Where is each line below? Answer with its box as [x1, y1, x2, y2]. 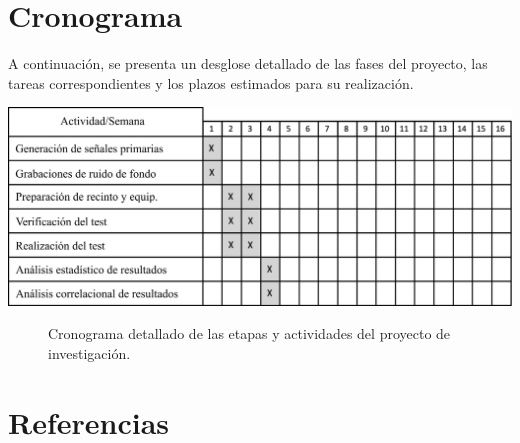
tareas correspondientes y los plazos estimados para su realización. [8, 72, 414, 93]
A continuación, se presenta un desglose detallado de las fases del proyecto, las [8, 53, 488, 74]
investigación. [48, 342, 131, 363]
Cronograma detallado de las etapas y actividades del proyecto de [48, 323, 451, 344]
